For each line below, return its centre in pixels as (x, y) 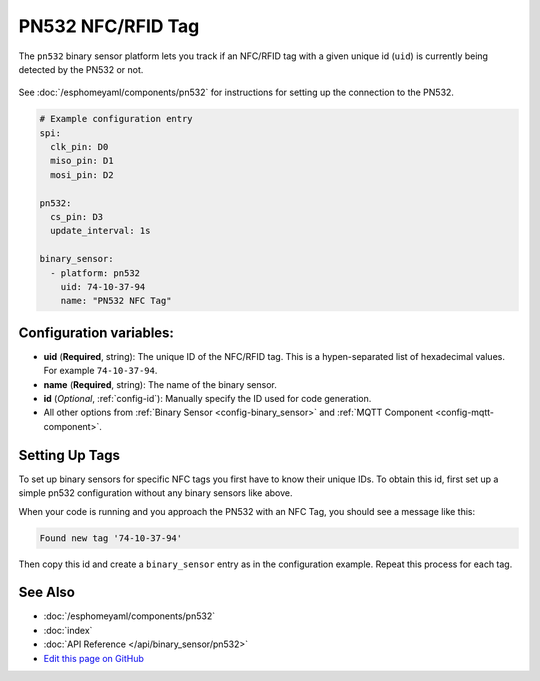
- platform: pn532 (95, 273)
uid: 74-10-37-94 (103, 286)
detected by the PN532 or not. (81, 69)
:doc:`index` (68, 630)
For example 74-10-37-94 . (100, 371)
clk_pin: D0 (79, 147)
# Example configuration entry (116, 119)
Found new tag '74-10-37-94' (111, 538)
